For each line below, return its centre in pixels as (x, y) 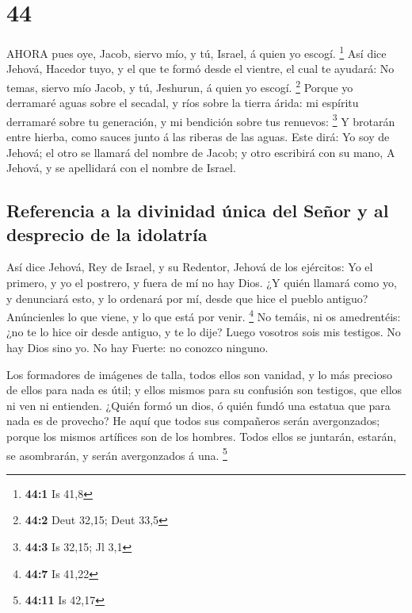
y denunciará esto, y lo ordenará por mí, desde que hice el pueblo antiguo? (187, 298)
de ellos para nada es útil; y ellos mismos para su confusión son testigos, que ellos (204, 390)
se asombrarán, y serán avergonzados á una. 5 (117, 454)
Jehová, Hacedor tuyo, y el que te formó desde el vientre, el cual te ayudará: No (200, 69)
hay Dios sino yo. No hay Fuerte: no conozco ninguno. (137, 348)
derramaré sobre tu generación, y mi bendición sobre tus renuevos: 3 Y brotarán (201, 120)
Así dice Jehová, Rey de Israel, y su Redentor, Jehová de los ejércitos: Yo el (190, 267)
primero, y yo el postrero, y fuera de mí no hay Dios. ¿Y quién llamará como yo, (202, 283)
